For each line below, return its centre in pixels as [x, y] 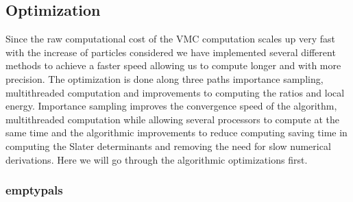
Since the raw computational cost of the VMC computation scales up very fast [171, 39]
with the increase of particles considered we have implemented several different [171, 52]
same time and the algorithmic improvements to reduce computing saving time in [176, 132]
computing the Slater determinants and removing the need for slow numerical [168, 146]
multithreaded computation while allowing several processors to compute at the [172, 119]
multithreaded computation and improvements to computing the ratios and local [175, 92]
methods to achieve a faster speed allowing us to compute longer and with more [173, 65]
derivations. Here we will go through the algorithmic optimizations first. [157, 159]
